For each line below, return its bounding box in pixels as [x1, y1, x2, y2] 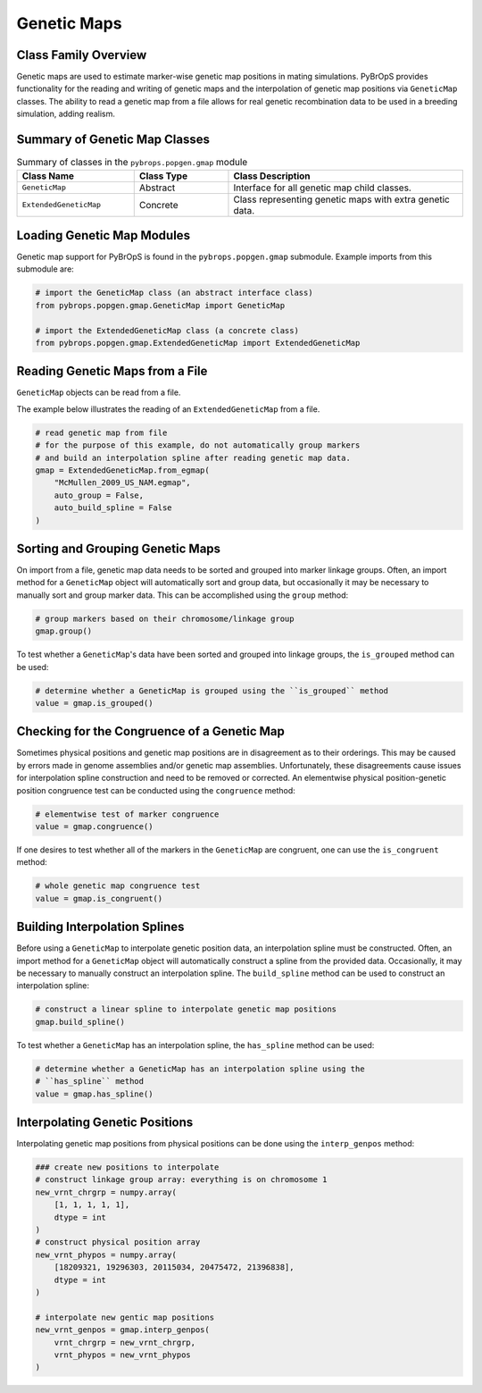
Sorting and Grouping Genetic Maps [16, 541, 221, 556]
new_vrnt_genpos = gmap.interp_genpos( [35, 1325, 210, 1335]
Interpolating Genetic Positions [16, 1114, 194, 1129]
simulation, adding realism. [16, 108, 116, 120]
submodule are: [16, 264, 75, 274]
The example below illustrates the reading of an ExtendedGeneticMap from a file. [16, 403, 320, 415]
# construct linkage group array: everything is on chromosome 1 [35, 1175, 328, 1185]
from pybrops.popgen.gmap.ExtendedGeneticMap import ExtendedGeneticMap [35, 338, 361, 348]
